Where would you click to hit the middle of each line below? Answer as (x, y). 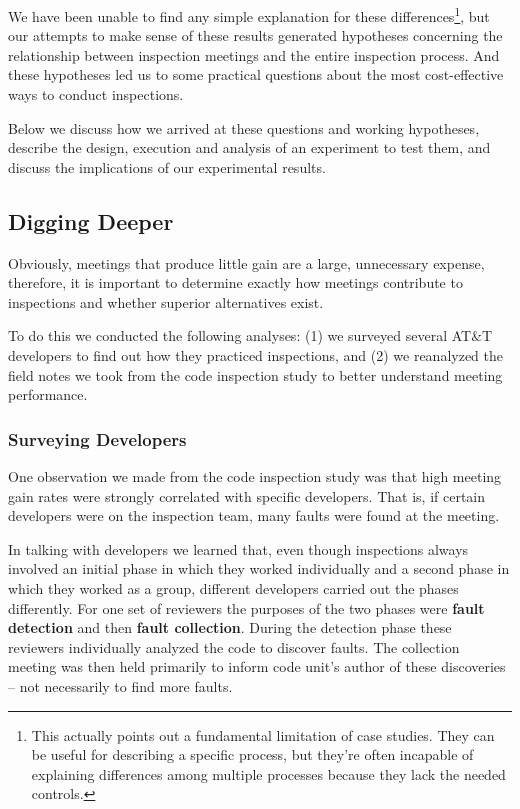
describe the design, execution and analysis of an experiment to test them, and (249, 147)
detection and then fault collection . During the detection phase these (230, 627)
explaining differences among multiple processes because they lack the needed (268, 773)
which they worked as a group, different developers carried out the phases (233, 587)
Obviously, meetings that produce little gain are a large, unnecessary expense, (246, 262)
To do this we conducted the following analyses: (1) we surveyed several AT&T (250, 335)
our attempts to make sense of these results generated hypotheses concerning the (255, 35)
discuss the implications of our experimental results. (167, 166)
